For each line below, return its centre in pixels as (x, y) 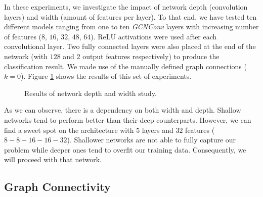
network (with (26, 56)
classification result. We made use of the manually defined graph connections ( (125, 66)
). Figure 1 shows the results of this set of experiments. (106, 76)
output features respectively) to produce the (151, 56)
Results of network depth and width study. (91, 93)
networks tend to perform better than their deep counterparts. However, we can (128, 119)
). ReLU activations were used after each (154, 36)
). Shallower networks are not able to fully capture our (151, 140)
